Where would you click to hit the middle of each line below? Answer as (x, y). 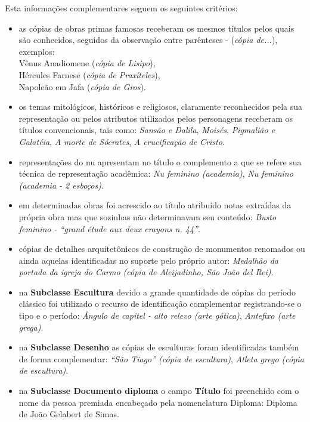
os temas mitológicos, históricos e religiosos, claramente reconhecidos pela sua (161, 107)
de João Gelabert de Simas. (69, 414)
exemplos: (37, 51)
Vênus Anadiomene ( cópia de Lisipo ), (87, 63)
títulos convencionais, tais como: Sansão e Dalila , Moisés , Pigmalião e (147, 130)
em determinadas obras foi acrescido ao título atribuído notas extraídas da (155, 205)
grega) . (31, 327)
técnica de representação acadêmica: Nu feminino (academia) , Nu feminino (156, 173)
